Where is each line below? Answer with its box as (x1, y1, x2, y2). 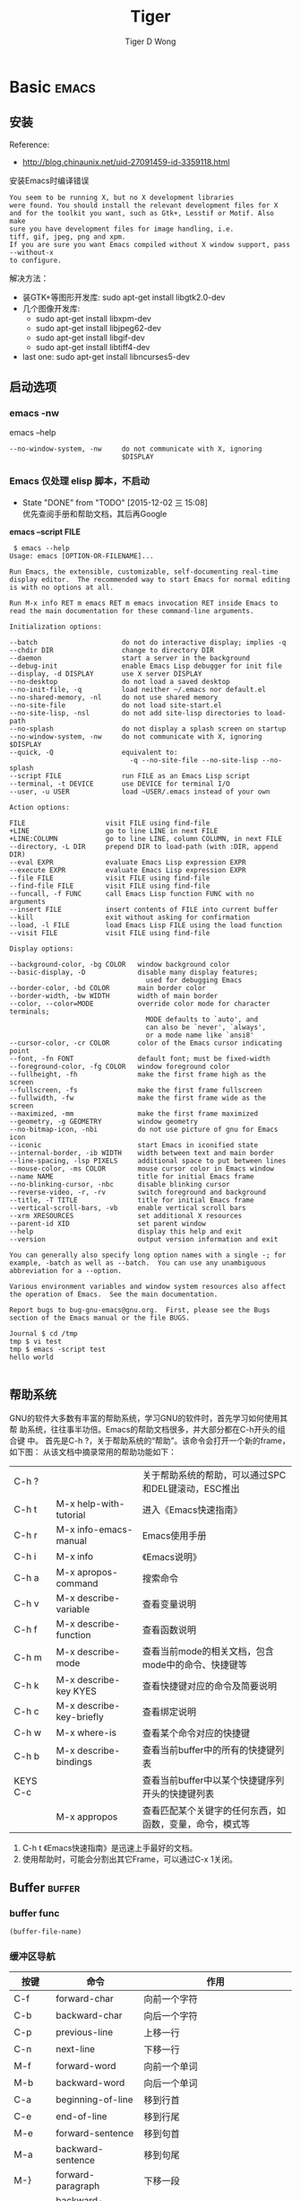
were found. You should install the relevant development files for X (9, 200, 279, 210)
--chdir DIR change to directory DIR (9, 645, 215, 654)
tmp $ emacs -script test (9, 1345, 106, 1354)
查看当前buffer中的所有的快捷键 (142, 1743, 276, 1756)
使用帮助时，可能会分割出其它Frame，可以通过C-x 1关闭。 (21, 1854, 237, 1864)
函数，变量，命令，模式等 (142, 1818, 251, 1830)
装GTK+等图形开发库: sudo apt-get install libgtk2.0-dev (21, 292, 226, 303)
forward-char (56, 1993, 114, 2005)
